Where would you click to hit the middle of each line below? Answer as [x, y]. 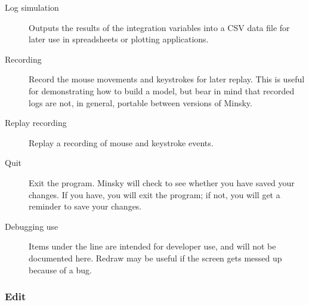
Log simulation [32, 7]
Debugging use [32, 226]
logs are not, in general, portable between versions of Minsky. [140, 102]
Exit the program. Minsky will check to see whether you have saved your [162, 182]
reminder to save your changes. [85, 206]
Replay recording [36, 123]
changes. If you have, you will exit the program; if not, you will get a [154, 194]
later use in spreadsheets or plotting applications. [119, 39]
